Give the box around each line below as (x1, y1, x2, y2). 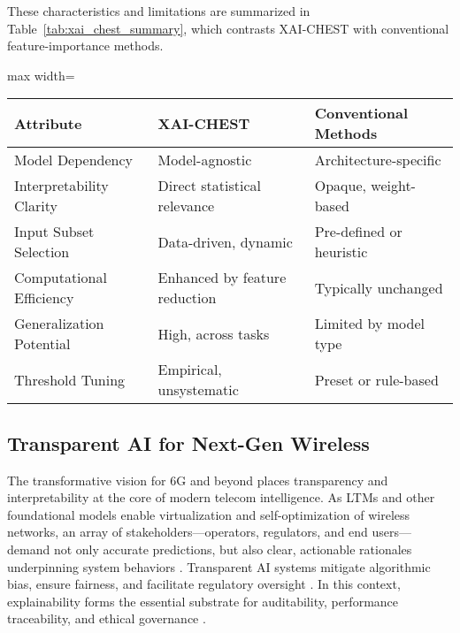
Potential (14, 333, 71, 355)
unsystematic (157, 379, 239, 400)
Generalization (14, 313, 104, 334)
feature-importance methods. (7, 36, 164, 55)
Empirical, (157, 359, 222, 380)
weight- (371, 175, 416, 196)
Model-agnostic (157, 149, 252, 171)
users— (372, 522, 412, 541)
